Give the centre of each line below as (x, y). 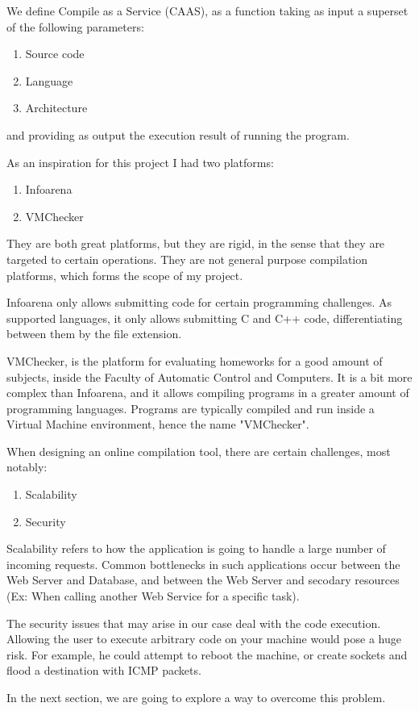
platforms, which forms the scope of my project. (125, 275)
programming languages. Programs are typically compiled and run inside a (191, 408)
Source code (55, 54)
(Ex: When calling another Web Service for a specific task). (153, 596)
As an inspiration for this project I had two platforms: (140, 162)
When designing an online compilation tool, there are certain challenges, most (199, 451)
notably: (27, 467)
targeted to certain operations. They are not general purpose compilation (187, 259)
